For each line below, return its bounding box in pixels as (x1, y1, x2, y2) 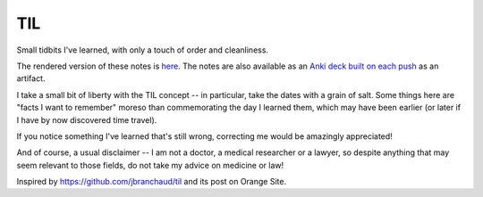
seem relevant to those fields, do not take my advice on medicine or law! (16, 160, 284, 170)
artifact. (16, 73, 46, 84)
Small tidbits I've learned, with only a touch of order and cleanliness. (16, 45, 268, 55)
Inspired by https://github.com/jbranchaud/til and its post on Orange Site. (16, 176, 286, 187)
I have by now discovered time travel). (16, 114, 157, 125)
